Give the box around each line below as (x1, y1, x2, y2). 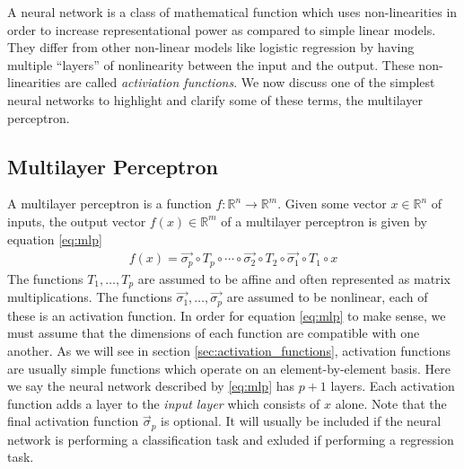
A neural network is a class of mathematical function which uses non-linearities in (7, 3, 458, 21)
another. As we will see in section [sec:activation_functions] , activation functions (7, 341, 451, 359)
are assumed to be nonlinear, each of (226, 288, 428, 306)
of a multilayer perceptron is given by (221, 211, 427, 230)
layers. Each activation (330, 376, 455, 395)
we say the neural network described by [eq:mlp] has (7, 376, 295, 395)
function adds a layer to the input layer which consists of (7, 394, 320, 412)
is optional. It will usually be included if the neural (161, 411, 442, 430)
